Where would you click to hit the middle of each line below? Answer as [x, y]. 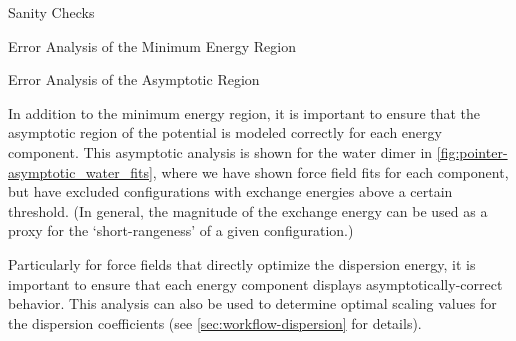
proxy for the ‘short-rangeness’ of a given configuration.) [181, 230]
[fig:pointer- [472, 151]
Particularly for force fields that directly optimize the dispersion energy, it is [242, 263]
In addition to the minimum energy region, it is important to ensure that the [244, 112]
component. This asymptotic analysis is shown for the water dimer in [220, 151]
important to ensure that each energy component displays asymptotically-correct [255, 283]
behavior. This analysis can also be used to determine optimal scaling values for [252, 303]
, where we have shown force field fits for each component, [330, 171]
